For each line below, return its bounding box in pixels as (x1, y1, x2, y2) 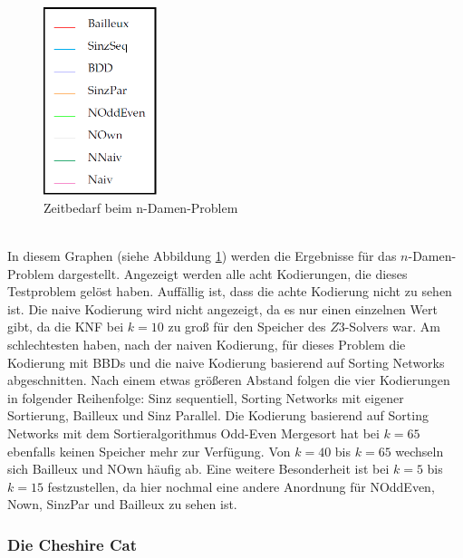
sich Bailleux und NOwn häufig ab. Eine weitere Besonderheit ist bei (7, 459, 390, 478)
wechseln (395, 441, 444, 460)
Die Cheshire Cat (7, 533, 137, 555)
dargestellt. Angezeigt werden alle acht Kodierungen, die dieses (58, 264, 408, 283)
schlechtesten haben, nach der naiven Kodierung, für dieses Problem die (7, 334, 406, 353)
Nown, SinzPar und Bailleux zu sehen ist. (7, 495, 237, 514)
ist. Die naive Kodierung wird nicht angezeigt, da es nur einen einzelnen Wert (7, 299, 438, 318)
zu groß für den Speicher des (168, 317, 326, 336)
